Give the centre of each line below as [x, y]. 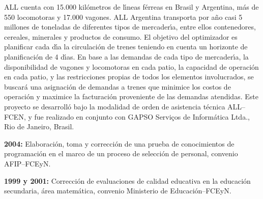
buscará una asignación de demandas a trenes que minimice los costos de [118, 86]
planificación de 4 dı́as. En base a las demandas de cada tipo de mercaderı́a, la [126, 56]
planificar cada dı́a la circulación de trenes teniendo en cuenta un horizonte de [126, 47]
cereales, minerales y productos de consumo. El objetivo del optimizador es [121, 36]
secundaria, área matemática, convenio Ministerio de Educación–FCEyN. [118, 191]
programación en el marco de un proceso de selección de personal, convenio [121, 153]
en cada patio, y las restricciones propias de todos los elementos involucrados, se [129, 77]
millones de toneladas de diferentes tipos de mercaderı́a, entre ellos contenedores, [130, 27]
